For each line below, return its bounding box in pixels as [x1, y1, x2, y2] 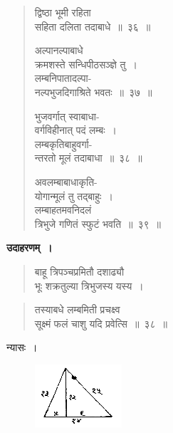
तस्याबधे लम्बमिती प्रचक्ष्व [34, 302, 120, 317]
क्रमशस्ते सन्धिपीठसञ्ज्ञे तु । [34, 56, 137, 71]
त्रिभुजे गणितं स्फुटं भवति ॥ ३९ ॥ [34, 216, 161, 231]
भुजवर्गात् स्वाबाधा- [34, 108, 100, 123]
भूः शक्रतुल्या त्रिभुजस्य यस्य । [34, 278, 144, 293]
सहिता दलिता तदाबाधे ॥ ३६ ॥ [34, 19, 151, 33]
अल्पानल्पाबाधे [34, 43, 83, 58]
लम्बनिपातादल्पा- [34, 71, 92, 85]
